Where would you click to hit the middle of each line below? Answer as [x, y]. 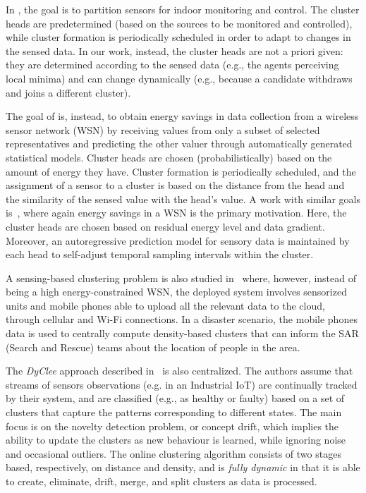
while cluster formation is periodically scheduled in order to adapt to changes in [178, 37]
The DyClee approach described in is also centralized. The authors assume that [179, 371]
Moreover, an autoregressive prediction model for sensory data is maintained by [178, 240]
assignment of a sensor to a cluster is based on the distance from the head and [175, 185]
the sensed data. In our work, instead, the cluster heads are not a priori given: [175, 50]
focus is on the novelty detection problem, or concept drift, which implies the [172, 426]
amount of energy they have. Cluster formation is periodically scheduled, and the [181, 171]
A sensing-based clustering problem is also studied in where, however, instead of [181, 278]
